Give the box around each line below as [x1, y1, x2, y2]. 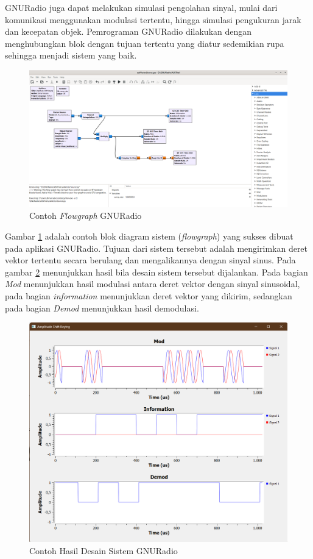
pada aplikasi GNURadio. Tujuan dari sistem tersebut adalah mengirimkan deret [5, 241, 308, 254]
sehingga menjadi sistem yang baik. [5, 49, 137, 62]
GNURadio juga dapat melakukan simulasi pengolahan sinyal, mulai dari [5, 1, 278, 13]
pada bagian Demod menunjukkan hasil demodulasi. [5, 301, 199, 314]
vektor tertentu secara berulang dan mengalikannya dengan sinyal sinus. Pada [5, 254, 296, 266]
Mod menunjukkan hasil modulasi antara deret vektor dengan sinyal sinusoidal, [5, 277, 300, 290]
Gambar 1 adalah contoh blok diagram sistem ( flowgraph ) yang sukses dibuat [5, 229, 294, 242]
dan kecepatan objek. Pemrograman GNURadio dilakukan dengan [5, 25, 252, 38]
